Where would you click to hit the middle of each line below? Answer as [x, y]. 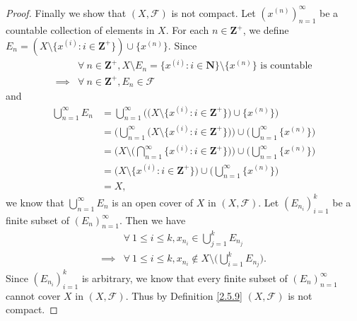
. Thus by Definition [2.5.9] [184, 295]
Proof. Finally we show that [66, 12]
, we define [266, 30]
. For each [187, 30]
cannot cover [33, 295]
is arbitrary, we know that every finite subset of [185, 278]
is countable [286, 66]
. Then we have [152, 220]
